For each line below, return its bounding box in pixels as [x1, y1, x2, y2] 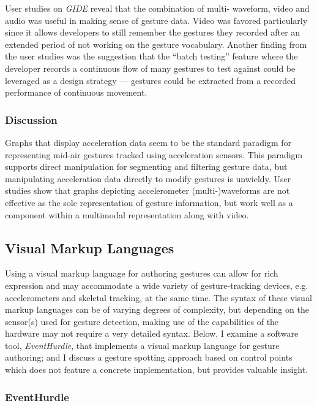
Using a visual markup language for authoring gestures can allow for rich [5, 267, 278, 280]
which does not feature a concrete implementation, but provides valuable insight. [5, 363, 308, 376]
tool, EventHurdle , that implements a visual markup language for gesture [5, 339, 280, 351]
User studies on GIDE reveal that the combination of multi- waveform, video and [5, 2, 310, 14]
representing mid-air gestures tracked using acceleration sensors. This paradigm [5, 148, 303, 161]
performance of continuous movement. [5, 86, 147, 99]
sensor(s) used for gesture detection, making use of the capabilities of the [5, 315, 279, 327]
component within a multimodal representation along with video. [5, 208, 249, 221]
